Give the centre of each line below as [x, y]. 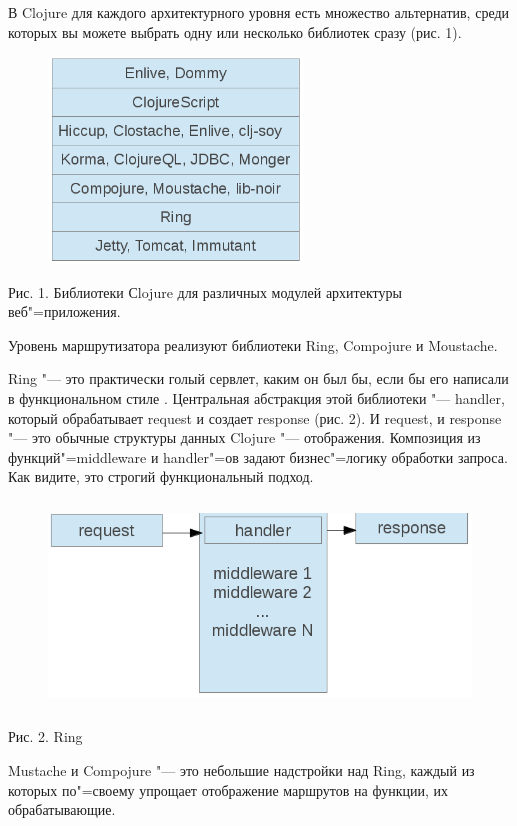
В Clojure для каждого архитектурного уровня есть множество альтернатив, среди [259, 12]
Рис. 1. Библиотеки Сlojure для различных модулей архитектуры [205, 291]
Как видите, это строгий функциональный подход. [161, 476]
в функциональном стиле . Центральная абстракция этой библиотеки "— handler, [256, 398]
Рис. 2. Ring [45, 736]
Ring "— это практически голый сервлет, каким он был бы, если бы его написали [258, 378]
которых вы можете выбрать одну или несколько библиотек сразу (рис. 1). [235, 31]
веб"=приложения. [64, 311]
